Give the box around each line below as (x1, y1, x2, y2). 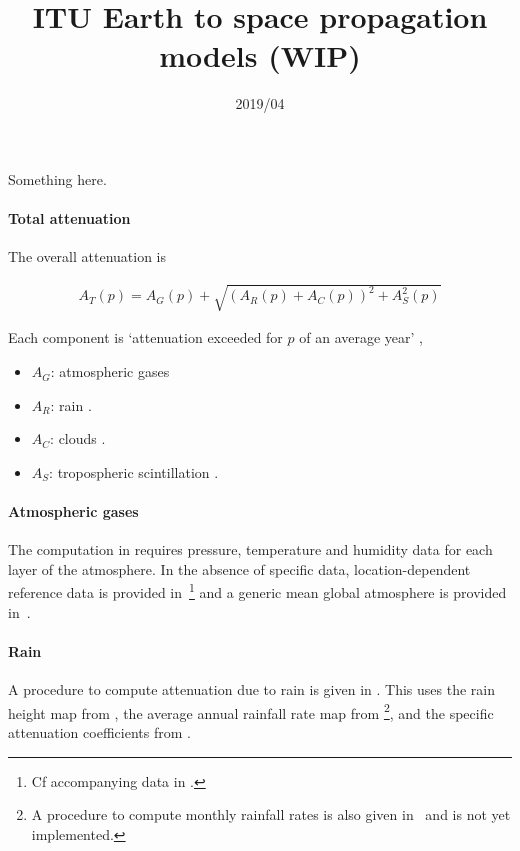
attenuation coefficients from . (8, 721, 191, 742)
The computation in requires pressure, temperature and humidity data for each (8, 539, 493, 560)
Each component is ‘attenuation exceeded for (8, 327, 283, 348)
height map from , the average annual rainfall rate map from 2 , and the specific (8, 699, 494, 723)
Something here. (8, 168, 107, 189)
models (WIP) (159, 35, 361, 76)
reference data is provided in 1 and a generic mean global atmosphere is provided (8, 579, 507, 603)
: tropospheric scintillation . (49, 461, 219, 482)
